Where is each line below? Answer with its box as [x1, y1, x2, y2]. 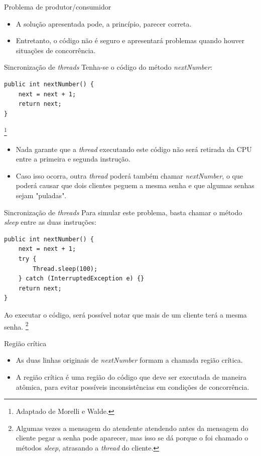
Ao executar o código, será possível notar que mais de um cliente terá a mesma [4, 309, 247, 320]
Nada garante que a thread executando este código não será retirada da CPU [16, 143, 252, 154]
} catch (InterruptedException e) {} [18, 275, 145, 282]
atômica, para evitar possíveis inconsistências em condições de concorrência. [16, 381, 249, 392]
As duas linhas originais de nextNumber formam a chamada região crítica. [16, 355, 243, 365]
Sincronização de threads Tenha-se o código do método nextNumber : [4, 62, 212, 72]
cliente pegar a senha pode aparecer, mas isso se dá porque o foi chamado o [16, 432, 248, 443]
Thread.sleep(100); [33, 265, 98, 272]
